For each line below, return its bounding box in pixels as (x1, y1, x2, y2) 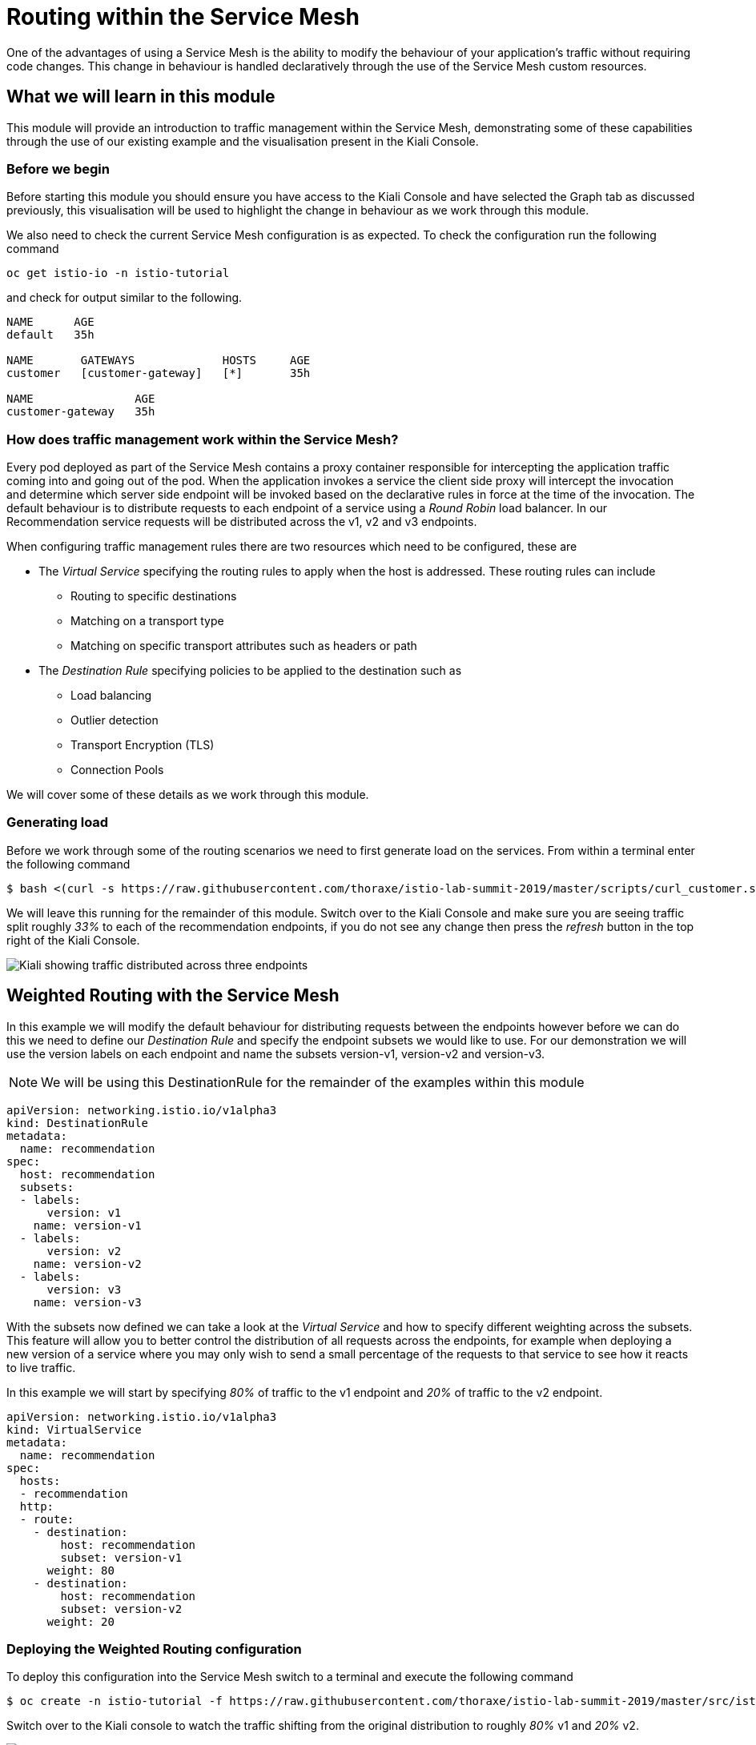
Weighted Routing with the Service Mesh (6, 985, 340, 1006)
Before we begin (6, 160, 110, 177)
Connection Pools (70, 763, 164, 777)
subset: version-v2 (60, 1602, 183, 1615)
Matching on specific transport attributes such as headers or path (70, 639, 417, 653)
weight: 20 (46, 1615, 115, 1628)
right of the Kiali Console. (6, 933, 140, 947)
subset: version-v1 (60, 1550, 183, 1564)
